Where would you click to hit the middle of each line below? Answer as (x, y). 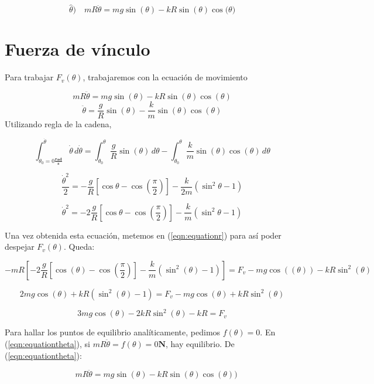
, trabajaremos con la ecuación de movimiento (165, 77)
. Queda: (79, 247)
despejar (20, 247)
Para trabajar (29, 77)
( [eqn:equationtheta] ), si (47, 343)
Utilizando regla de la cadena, (58, 124)
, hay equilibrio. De (200, 343)
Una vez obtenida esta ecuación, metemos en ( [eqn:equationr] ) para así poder (143, 235)
